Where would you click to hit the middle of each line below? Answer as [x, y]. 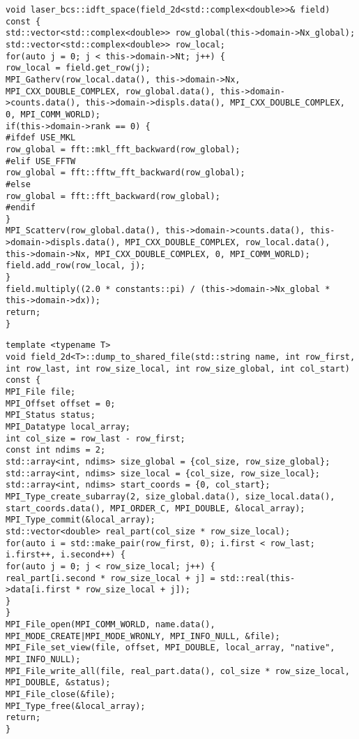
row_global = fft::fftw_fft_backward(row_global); [125, 173]
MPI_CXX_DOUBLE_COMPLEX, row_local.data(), [228, 243]
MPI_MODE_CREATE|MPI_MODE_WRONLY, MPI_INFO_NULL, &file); [143, 636]
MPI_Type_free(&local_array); [76, 706]
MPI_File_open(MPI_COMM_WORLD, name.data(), [110, 625]
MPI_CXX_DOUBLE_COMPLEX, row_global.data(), [110, 91]
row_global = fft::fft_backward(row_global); [113, 196]
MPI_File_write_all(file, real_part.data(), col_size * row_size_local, [178, 671]
